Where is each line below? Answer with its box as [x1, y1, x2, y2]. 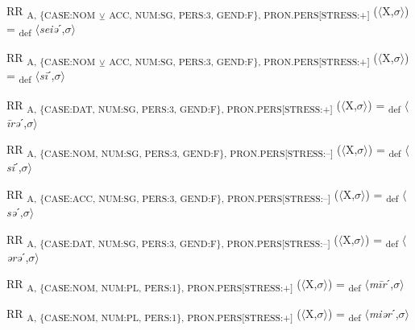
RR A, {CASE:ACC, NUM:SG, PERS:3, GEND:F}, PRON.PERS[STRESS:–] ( [6, 185, 339, 204]
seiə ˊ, [39, 20, 65, 37]
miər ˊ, [368, 304, 399, 321]
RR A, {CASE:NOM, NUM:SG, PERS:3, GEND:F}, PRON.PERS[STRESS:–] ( [6, 141, 342, 160]
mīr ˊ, [368, 275, 394, 292]
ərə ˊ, [6, 248, 29, 265]
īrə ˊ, [6, 113, 27, 130]
